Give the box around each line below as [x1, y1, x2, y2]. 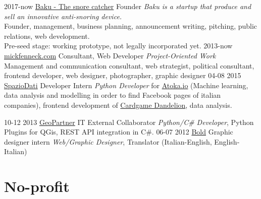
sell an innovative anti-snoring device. [4, 11, 122, 21]
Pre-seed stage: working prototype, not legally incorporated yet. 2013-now [4, 40, 233, 51]
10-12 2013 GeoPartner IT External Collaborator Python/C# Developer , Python [4, 116, 254, 127]
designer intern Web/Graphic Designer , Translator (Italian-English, [4, 136, 212, 147]
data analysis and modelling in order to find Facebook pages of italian [4, 90, 221, 100]
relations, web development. [4, 30, 90, 41]
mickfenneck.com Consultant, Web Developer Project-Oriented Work [4, 50, 216, 60]
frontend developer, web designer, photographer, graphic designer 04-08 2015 [4, 70, 241, 81]
